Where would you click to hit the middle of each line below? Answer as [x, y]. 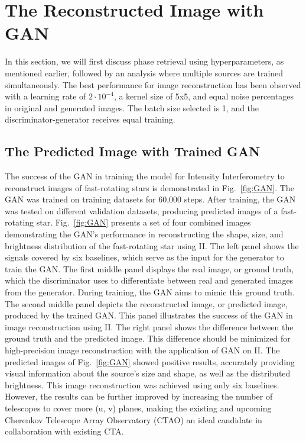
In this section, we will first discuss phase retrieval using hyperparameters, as [144, 61]
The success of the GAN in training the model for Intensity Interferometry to [145, 176]
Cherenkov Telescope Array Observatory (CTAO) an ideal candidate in [134, 419]
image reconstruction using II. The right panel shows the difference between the [149, 326]
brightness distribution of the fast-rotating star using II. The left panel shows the [152, 245]
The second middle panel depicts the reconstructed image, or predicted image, [146, 303]
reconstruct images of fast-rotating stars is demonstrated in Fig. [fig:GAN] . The [149, 187]
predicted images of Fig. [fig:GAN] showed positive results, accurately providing [150, 361]
